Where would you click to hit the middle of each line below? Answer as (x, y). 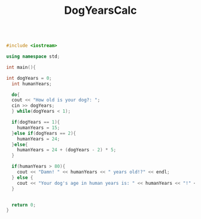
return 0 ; (24, 205)
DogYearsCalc (100, 10)
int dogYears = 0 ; (29, 78)
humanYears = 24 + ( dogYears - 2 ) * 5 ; (67, 150)
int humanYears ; (32, 84)
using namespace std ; (33, 57)
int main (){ (21, 67)
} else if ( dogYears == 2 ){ (44, 133)
